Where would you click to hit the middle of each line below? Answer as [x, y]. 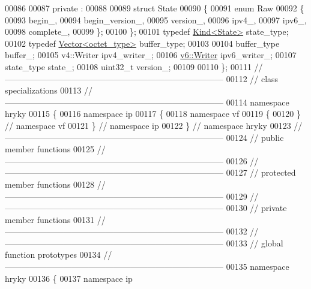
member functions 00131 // [55, 219]
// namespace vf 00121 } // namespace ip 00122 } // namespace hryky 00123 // [154, 125]
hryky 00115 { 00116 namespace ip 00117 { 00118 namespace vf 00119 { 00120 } [153, 114]
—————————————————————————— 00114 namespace [147, 102]
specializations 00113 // [49, 90]
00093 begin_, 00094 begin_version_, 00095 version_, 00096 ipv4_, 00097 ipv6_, [156, 19]
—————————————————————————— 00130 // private [146, 208]
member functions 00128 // [55, 184]
